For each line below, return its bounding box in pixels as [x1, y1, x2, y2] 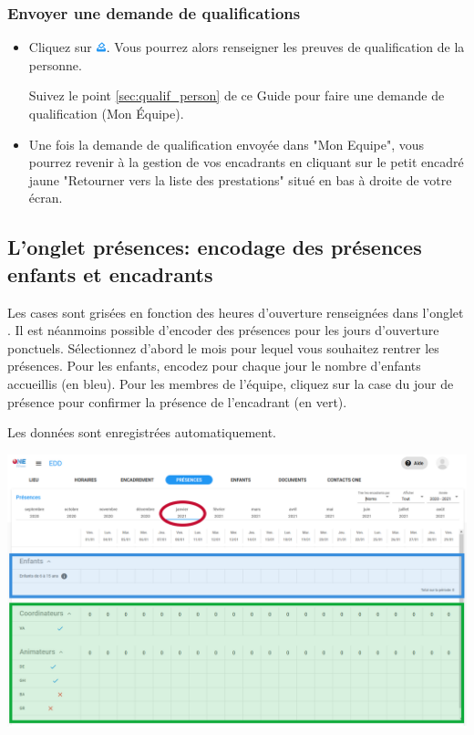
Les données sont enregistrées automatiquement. [7, 423, 277, 442]
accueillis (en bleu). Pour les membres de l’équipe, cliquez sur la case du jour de [7, 373, 454, 393]
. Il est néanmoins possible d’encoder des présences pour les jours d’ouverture [7, 320, 439, 340]
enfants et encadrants [7, 259, 213, 288]
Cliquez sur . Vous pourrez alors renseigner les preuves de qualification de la [28, 37, 465, 57]
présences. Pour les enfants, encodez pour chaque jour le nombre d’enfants [7, 356, 421, 375]
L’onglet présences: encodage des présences [7, 233, 422, 261]
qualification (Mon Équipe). [28, 104, 184, 122]
